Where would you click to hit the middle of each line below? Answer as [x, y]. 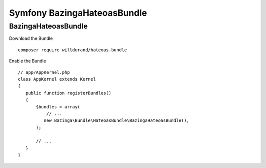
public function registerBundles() [68, 93]
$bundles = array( [58, 107]
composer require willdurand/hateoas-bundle [73, 50]
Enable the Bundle [28, 61]
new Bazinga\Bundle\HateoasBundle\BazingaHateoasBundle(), [116, 120]
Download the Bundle [31, 38]
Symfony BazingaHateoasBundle [78, 13]
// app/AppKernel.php [44, 72]
